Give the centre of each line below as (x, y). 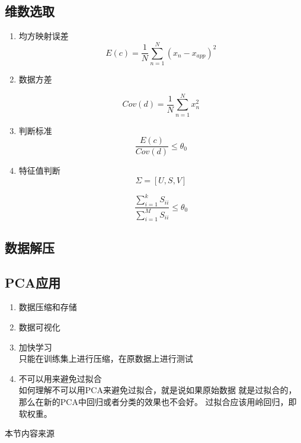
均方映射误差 (44, 36)
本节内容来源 (30, 433)
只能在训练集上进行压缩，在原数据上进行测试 (106, 358)
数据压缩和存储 (48, 307)
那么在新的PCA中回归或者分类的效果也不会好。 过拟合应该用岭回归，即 (158, 401)
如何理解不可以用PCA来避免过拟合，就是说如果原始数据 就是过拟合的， (158, 390)
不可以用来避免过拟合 (60, 378)
